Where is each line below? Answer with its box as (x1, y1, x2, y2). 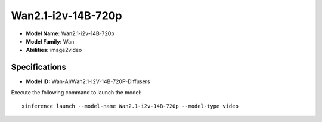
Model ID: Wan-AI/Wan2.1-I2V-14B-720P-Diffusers (26, 78, 150, 85)
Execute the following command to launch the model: (11, 89, 142, 96)
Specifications (11, 62, 67, 72)
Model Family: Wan (26, 38, 75, 45)
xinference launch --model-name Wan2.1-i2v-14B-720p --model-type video (21, 103, 239, 110)
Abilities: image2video (26, 47, 82, 54)
